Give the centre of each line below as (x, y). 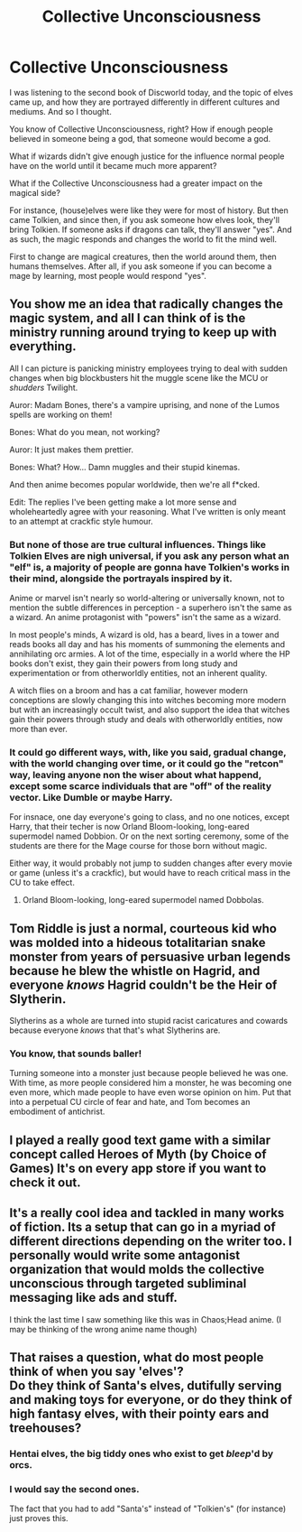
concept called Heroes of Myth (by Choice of (138, 1154)
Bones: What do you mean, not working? (85, 432)
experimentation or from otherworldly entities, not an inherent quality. (138, 673)
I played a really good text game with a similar (140, 1140)
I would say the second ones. (74, 1489)
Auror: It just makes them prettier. (71, 450)
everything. (43, 346)
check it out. (45, 1182)
